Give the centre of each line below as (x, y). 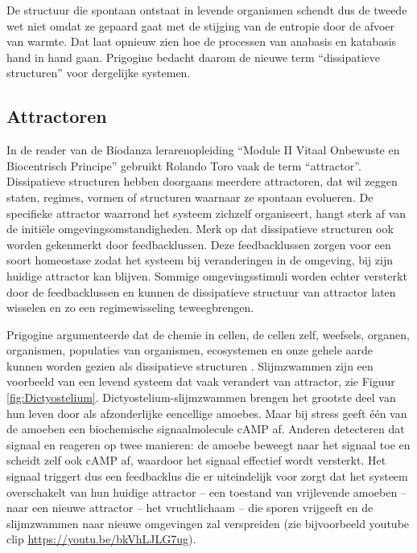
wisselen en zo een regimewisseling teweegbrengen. (130, 307)
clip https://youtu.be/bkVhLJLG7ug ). (101, 539)
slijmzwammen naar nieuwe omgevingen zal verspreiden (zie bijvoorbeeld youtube (208, 523)
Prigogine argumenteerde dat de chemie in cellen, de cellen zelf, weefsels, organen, (208, 334)
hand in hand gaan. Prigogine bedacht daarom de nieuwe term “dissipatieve (194, 57)
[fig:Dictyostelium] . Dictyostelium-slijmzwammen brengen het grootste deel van (201, 397)
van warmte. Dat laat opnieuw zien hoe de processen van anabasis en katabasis (202, 41)
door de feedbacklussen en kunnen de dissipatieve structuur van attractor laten (201, 291)
